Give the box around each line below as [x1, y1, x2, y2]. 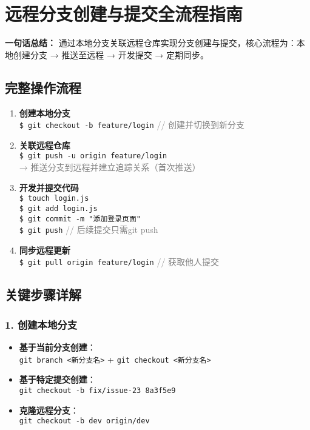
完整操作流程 [5, 78, 81, 96]
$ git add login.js [19, 204, 98, 213]
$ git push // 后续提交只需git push [19, 223, 158, 236]
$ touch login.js [19, 194, 89, 203]
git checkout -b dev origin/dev [19, 417, 150, 426]
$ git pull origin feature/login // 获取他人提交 [19, 255, 220, 268]
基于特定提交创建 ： [19, 373, 96, 386]
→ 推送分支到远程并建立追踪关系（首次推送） [19, 161, 201, 173]
